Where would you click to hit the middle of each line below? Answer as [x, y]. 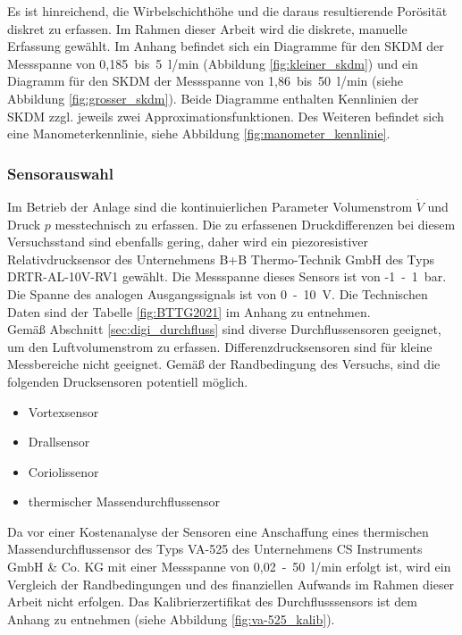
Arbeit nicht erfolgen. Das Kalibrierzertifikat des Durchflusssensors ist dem [213, 602]
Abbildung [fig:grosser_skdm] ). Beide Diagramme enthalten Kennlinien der [213, 98]
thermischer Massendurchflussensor [124, 501]
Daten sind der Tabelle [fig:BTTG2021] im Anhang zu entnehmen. [189, 311]
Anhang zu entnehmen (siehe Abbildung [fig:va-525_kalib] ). [171, 618]
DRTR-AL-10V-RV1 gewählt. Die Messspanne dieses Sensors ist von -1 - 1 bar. [227, 276]
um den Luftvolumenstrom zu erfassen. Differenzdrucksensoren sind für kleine [220, 346]
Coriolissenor [63, 471]
